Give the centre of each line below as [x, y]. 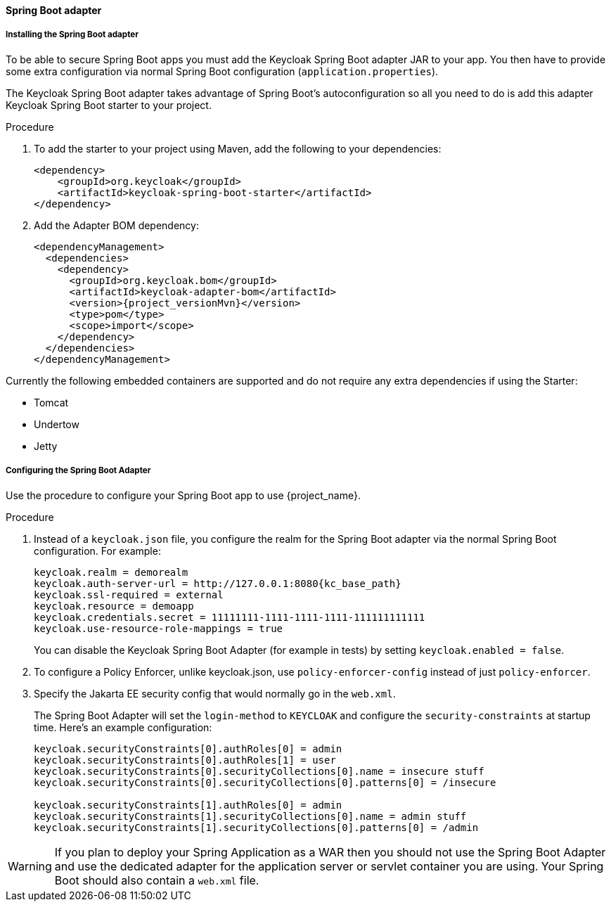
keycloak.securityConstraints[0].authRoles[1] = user [185, 760]
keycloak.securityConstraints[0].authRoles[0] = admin [188, 748]
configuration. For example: [97, 551]
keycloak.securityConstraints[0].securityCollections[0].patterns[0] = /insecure [265, 782]
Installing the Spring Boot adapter [72, 35]
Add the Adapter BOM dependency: [116, 225]
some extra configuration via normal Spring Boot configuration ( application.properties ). [222, 71]
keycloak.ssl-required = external [129, 594]
